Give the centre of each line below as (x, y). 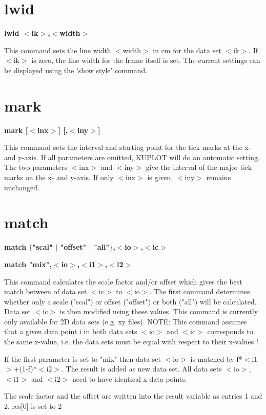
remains (219, 177)
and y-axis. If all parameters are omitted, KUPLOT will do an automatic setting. (132, 157)
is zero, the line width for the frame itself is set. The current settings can (146, 60)
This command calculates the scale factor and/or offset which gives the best (123, 281)
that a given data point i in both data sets (71, 331)
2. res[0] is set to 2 (33, 406)
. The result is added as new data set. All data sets (142, 369)
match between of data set (46, 291)
